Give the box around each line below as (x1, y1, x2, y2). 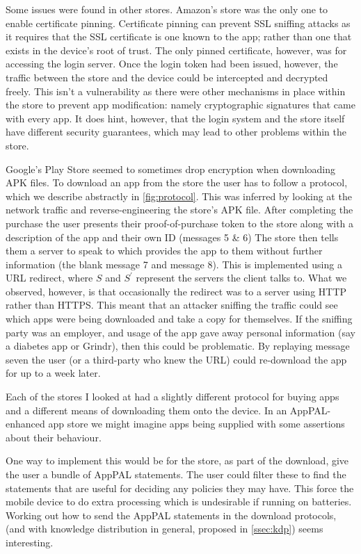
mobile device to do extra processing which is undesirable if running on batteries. (6, 494, 352, 509)
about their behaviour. (6, 430, 102, 444)
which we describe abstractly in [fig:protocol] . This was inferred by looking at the (6, 188, 352, 203)
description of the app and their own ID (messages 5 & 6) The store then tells (6, 229, 339, 244)
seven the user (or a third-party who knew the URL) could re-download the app (6, 352, 347, 366)
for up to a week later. (6, 366, 101, 380)
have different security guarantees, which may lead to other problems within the (6, 124, 347, 139)
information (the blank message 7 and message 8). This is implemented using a (6, 256, 342, 271)
